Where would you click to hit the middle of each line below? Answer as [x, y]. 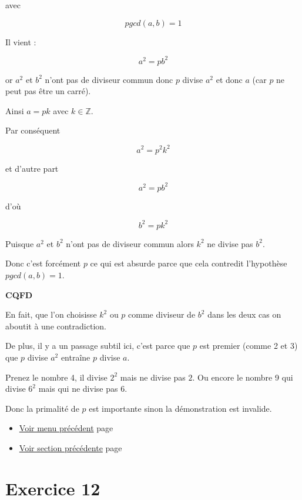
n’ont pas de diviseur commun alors [130, 243]
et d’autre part [32, 168]
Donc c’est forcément [43, 263]
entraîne [75, 357]
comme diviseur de [162, 314]
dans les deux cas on [244, 314]
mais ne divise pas [153, 377]
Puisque [20, 243]
